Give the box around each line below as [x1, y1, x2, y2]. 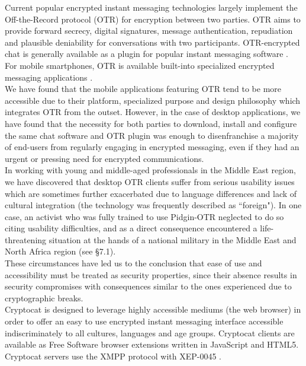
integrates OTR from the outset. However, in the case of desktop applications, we [5, 106, 301, 118]
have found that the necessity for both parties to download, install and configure [5, 117, 297, 129]
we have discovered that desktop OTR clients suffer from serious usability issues [5, 175, 295, 187]
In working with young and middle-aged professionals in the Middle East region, [5, 164, 296, 176]
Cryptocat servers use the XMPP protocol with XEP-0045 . [5, 349, 221, 362]
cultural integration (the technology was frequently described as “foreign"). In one [5, 199, 302, 211]
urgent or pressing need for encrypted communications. [5, 152, 204, 164]
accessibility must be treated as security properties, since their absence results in [5, 268, 297, 281]
